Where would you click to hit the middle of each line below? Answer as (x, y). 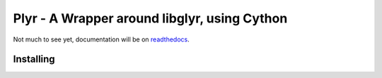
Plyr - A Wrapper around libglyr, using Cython (150, 18)
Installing (34, 59)
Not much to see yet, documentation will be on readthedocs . (102, 39)
